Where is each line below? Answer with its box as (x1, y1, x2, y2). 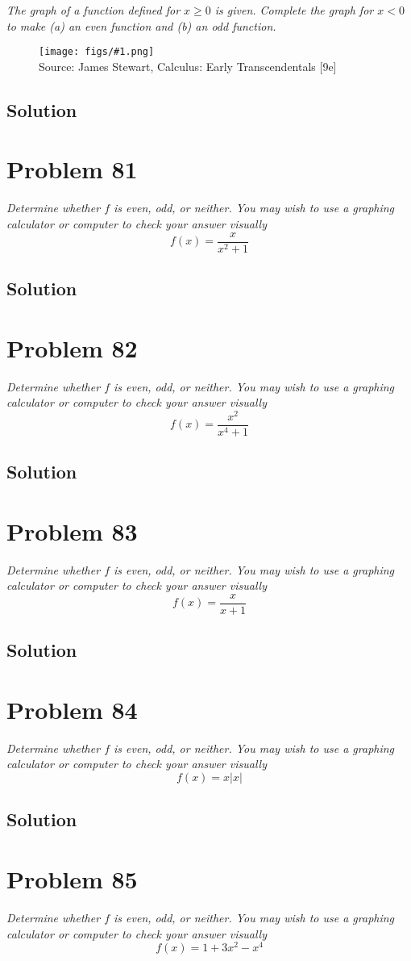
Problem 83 (6, 514, 138, 547)
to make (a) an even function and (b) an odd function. (6, 17, 276, 34)
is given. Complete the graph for (214, 2, 374, 18)
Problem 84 (6, 692, 138, 725)
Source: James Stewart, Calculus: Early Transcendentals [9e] (39, 57, 337, 74)
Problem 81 (6, 153, 138, 186)
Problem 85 (6, 863, 138, 896)
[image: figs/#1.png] (39, 46, 155, 58)
